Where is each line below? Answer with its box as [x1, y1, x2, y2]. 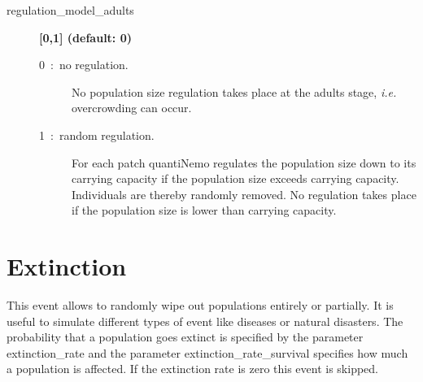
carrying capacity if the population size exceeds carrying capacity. [72, 170, 399, 187]
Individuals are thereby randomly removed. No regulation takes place [72, 185, 416, 202]
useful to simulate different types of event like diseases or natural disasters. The [7, 312, 403, 329]
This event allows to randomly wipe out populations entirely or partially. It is [7, 297, 394, 314]
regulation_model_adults [7, 2, 134, 18]
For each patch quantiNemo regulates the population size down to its [72, 154, 416, 171]
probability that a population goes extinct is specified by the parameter [7, 328, 364, 345]
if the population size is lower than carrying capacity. [72, 202, 337, 219]
